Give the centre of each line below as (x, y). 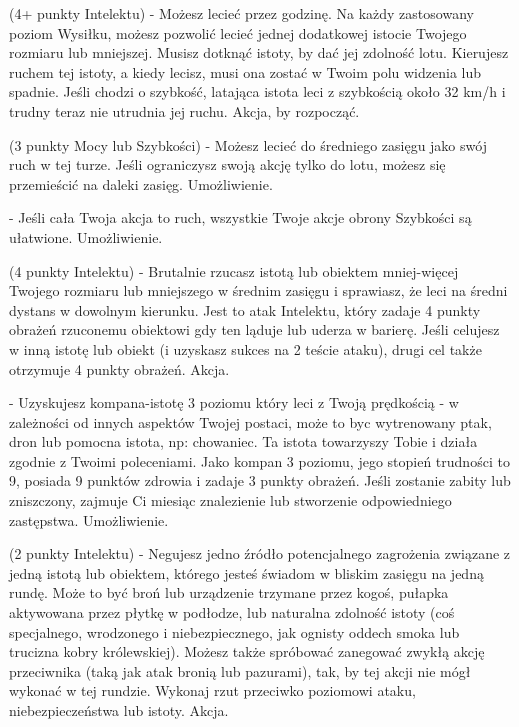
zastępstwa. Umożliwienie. (89, 519)
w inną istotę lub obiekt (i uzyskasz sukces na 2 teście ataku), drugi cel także (245, 348)
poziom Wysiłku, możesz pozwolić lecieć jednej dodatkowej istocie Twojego (238, 32)
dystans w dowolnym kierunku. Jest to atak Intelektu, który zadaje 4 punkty (245, 309)
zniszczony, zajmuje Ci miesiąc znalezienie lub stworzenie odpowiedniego (230, 500)
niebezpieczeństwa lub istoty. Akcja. (119, 710)
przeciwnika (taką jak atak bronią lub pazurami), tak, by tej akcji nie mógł (240, 670)
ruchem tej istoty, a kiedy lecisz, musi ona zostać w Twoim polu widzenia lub (245, 71)
